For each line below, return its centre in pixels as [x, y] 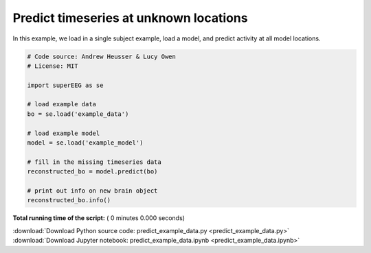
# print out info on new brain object [92, 191]
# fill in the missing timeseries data [94, 162]
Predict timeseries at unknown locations [130, 18]
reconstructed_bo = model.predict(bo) [92, 172]
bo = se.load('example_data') [78, 114]
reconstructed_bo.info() [69, 200]
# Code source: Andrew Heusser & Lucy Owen [102, 56]
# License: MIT [53, 66]
